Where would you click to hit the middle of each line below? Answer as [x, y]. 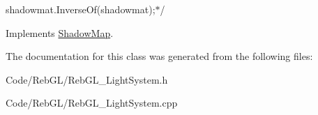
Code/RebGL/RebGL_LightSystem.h [87, 79]
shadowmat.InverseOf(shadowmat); [81, 9]
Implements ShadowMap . [60, 32]
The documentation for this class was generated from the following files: [159, 56]
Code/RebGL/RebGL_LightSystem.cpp [92, 103]
